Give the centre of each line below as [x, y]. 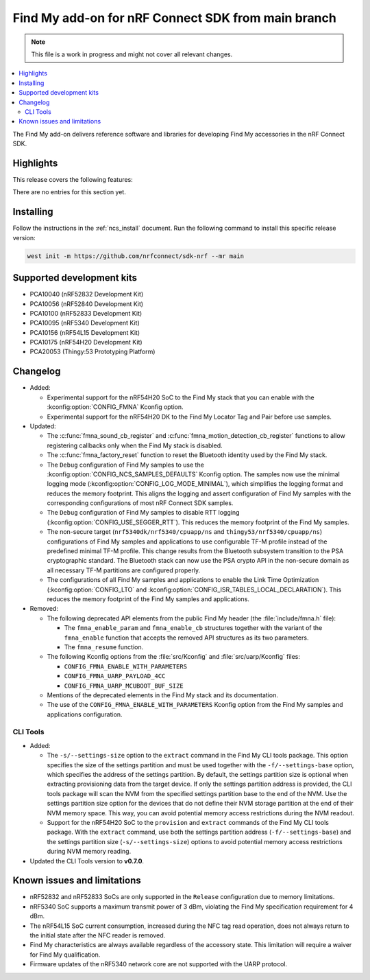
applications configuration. [85, 714]
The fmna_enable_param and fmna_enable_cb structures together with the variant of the [193, 628]
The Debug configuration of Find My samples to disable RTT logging [143, 513]
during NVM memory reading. [89, 852]
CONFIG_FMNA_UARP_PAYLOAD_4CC [115, 676]
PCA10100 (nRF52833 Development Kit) [86, 313]
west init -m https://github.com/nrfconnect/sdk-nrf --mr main [136, 256]
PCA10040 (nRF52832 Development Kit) [87, 294]
